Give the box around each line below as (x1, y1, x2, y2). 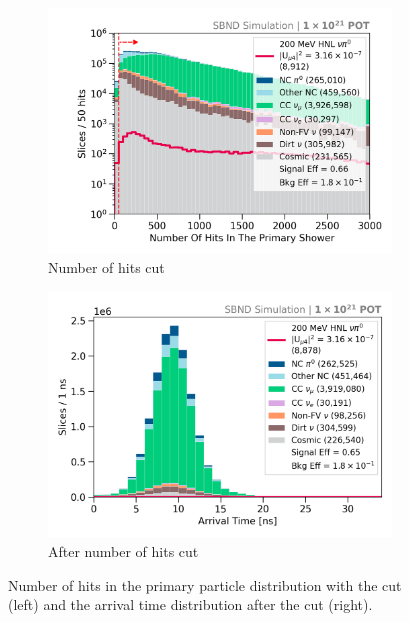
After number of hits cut (48, 540, 199, 561)
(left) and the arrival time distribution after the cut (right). (8, 594, 373, 615)
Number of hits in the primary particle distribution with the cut (8, 574, 402, 595)
